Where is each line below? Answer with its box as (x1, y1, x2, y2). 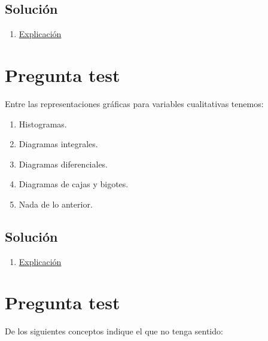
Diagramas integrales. (19, 138, 98, 150)
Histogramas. (19, 117, 67, 130)
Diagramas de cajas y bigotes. (19, 178, 129, 190)
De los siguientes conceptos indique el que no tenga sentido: (5, 325, 223, 337)
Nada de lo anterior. (19, 197, 93, 210)
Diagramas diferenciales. (19, 157, 108, 170)
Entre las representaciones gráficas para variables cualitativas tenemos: (5, 97, 264, 109)
